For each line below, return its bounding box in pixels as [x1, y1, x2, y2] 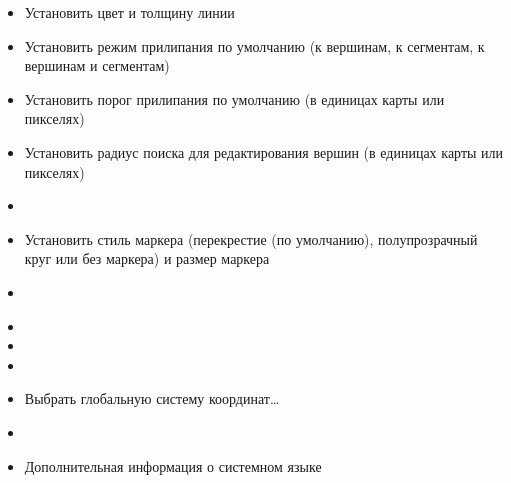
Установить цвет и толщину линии [24, 2, 235, 22]
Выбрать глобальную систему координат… [24, 388, 280, 409]
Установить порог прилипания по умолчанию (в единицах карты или [24, 88, 445, 109]
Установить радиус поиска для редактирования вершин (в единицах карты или [24, 141, 504, 162]
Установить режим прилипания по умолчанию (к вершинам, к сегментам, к [24, 35, 485, 56]
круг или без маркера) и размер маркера [24, 248, 270, 269]
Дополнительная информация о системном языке [24, 455, 322, 476]
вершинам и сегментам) [24, 55, 170, 76]
